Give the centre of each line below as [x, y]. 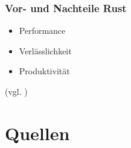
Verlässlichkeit [45, 50]
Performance [42, 31]
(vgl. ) [16, 91]
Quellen [37, 133]
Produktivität [44, 71]
